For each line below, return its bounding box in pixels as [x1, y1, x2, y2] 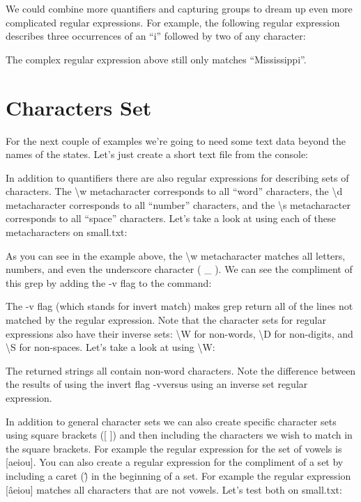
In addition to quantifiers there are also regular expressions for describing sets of [6, 170, 349, 185]
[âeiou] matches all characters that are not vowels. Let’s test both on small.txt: [6, 482, 342, 496]
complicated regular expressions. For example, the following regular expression [6, 15, 340, 29]
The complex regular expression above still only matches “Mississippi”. [6, 52, 307, 66]
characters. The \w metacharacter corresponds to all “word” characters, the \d [6, 184, 343, 198]
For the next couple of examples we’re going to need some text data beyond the [6, 133, 346, 148]
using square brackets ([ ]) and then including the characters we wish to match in [6, 428, 353, 442]
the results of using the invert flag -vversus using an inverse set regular [6, 377, 308, 391]
